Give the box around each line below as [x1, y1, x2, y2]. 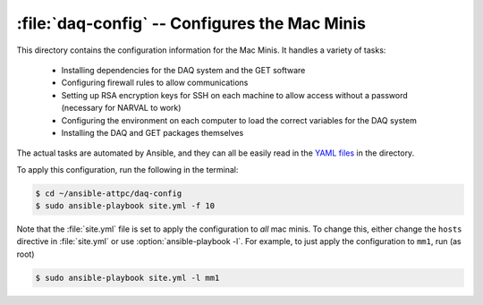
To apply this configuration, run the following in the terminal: [16, 164, 239, 174]
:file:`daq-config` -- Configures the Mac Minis [16, 13, 367, 33]
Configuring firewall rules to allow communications [61, 77, 249, 89]
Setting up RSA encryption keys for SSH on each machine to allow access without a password [61, 89, 409, 100]
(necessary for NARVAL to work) [61, 103, 182, 114]
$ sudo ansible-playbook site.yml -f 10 [35, 201, 215, 211]
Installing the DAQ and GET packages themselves [61, 127, 244, 138]
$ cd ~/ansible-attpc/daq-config [35, 188, 182, 199]
